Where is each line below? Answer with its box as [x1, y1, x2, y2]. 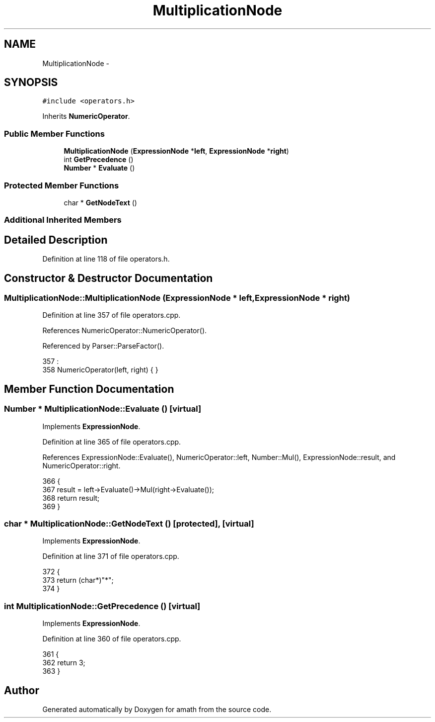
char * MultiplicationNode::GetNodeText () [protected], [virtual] [4, 518, 254, 529]
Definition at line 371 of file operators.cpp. [42, 552, 179, 561]
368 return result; [42, 493, 100, 502]
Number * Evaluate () [64, 164, 135, 173]
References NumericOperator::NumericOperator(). [42, 326, 207, 335]
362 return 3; [42, 658, 85, 667]
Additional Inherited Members [4, 215, 122, 225]
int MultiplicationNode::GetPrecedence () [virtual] [4, 601, 201, 611]
